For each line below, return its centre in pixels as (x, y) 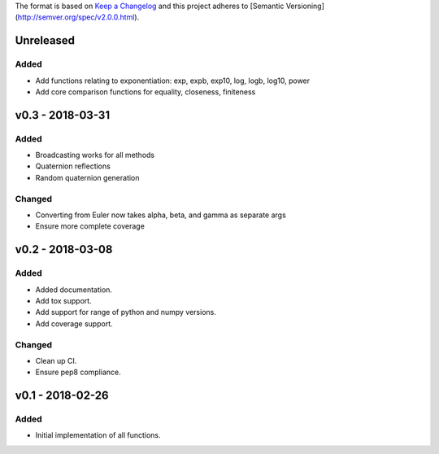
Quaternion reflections (73, 166)
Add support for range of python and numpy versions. (126, 312)
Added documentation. (74, 290)
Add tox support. (64, 300)
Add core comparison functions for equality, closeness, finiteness (146, 92)
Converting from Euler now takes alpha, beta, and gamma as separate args (161, 215)
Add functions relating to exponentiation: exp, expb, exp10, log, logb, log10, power (173, 81)
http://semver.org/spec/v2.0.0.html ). (78, 17)
